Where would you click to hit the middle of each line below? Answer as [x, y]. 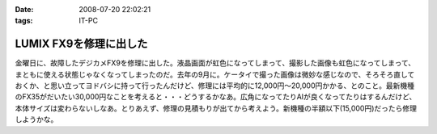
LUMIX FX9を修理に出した [81, 44]
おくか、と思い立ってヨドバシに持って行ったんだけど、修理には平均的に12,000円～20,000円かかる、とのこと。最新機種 [215, 86]
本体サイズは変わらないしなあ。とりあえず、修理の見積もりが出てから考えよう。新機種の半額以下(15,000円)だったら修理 [216, 108]
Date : [24, 9]
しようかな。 [36, 119]
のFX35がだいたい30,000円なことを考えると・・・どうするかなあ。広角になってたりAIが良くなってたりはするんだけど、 [216, 97]
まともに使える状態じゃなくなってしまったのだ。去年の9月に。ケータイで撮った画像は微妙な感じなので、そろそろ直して [215, 74]
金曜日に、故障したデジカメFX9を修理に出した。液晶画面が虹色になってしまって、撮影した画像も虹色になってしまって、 [215, 63]
